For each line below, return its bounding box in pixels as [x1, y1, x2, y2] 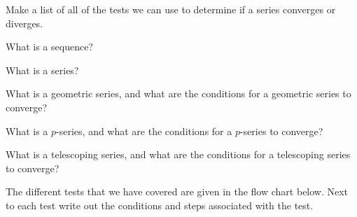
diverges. [6, 15, 43, 30]
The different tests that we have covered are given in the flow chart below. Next [6, 184, 349, 199]
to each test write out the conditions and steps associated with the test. [6, 197, 314, 212]
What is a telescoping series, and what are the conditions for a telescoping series [6, 147, 351, 162]
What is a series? [6, 62, 79, 77]
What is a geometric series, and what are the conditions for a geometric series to [6, 86, 351, 101]
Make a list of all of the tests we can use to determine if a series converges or [6, 2, 336, 16]
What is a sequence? [6, 39, 93, 54]
